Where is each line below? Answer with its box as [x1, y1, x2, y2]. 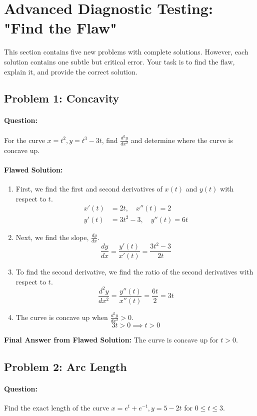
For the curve [4, 134, 45, 145]
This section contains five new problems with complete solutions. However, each [4, 46, 248, 57]
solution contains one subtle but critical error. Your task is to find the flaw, [4, 56, 235, 66]
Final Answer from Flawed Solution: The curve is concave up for [4, 334, 218, 344]
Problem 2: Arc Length [4, 358, 127, 374]
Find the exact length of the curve [4, 402, 109, 413]
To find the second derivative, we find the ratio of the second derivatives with [15, 266, 253, 277]
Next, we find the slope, [15, 231, 89, 242]
